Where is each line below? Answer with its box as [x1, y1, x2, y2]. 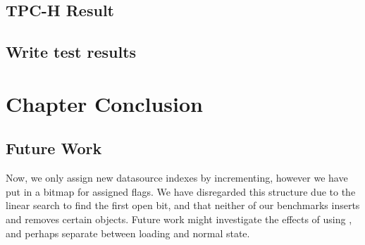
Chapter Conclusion [6, 89, 204, 118]
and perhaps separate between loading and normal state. [6, 225, 250, 240]
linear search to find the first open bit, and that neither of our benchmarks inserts [6, 198, 360, 213]
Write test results [6, 41, 137, 63]
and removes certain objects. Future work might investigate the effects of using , [6, 211, 352, 226]
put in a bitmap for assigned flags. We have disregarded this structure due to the [6, 184, 356, 199]
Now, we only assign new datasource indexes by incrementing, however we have [6, 170, 348, 185]
